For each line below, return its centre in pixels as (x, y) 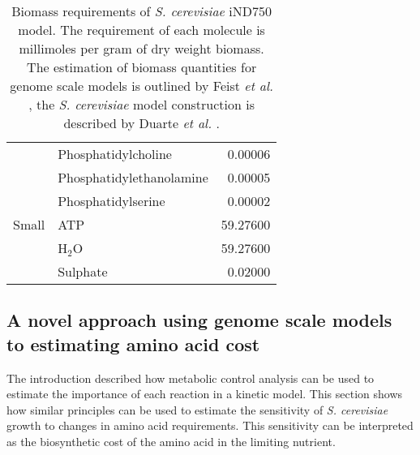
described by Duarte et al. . (141, 123)
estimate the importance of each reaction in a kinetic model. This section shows (205, 394)
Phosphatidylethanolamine (133, 177)
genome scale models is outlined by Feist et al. (141, 86)
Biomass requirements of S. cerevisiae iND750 (141, 11)
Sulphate (83, 271)
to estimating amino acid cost (133, 343)
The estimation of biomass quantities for (142, 67)
